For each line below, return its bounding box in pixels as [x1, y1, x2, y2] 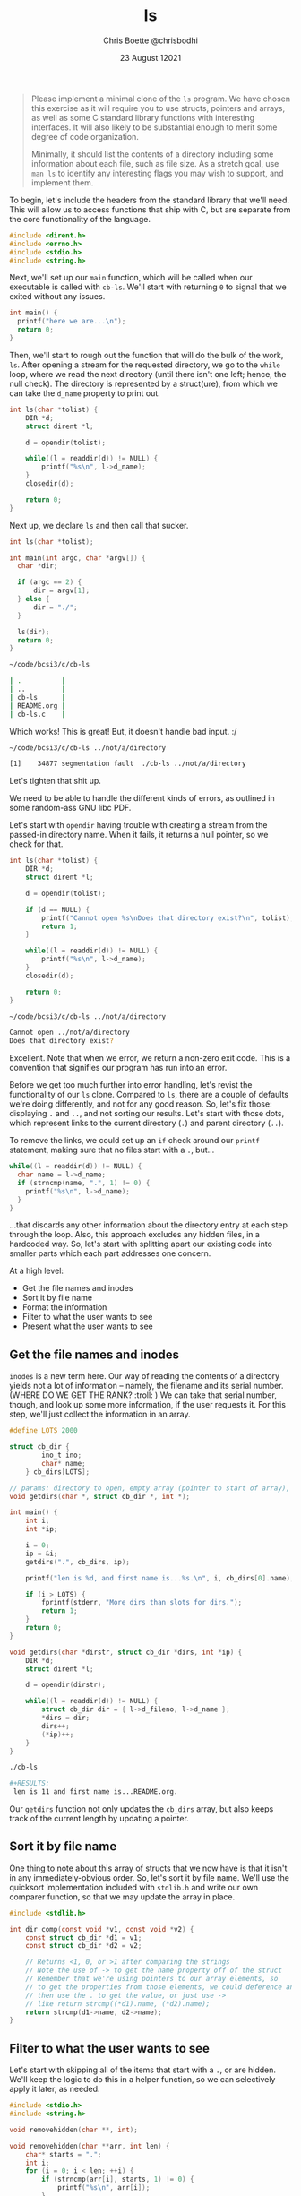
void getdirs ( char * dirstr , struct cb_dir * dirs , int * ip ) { [9, 1648, 243, 1657]
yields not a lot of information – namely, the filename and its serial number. [9, 1381, 284, 1391]
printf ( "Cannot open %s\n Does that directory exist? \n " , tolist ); [41, 913, 295, 923]
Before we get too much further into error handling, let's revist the [9, 1080, 253, 1090]
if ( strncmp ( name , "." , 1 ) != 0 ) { [17, 1178, 150, 1187]
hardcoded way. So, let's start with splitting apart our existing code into [9, 1238, 273, 1250]
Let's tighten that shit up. [9, 776, 101, 787]
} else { [17, 595, 50, 604]
